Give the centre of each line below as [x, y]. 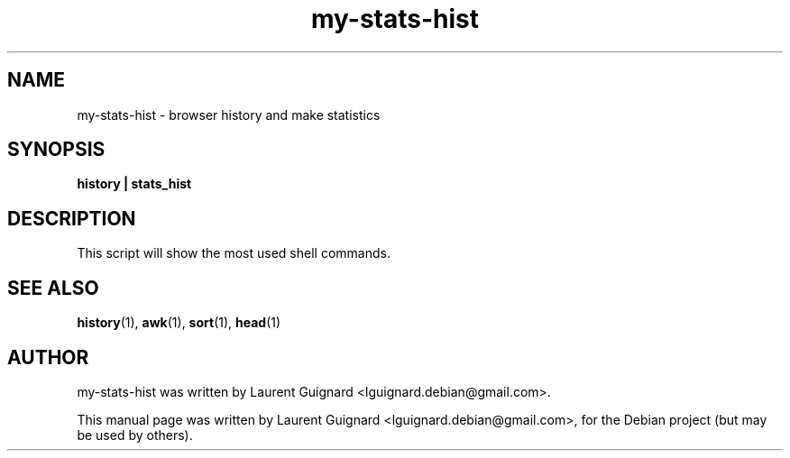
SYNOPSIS [56, 150]
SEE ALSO [53, 288]
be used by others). [135, 435]
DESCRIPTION [72, 218]
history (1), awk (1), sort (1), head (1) [179, 323]
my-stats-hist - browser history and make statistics [229, 114]
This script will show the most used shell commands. [234, 253]
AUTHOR [48, 357]
